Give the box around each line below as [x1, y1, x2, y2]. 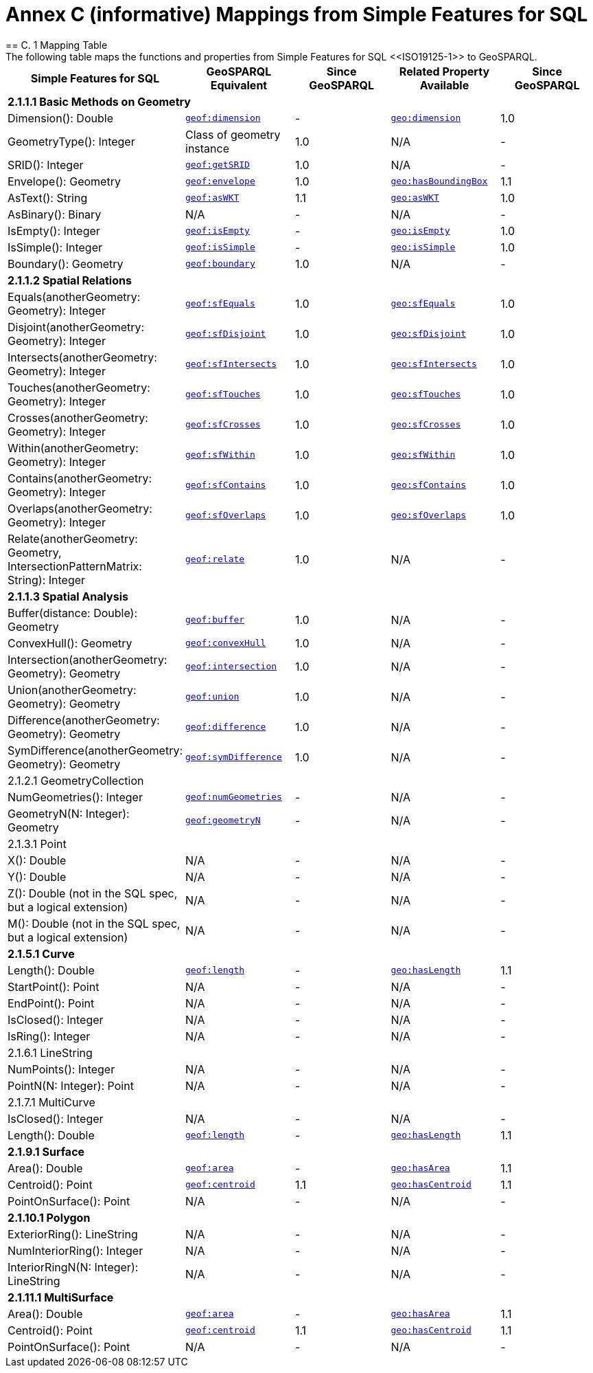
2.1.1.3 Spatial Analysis [8, 589, 128, 603]
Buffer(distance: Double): [8, 605, 137, 620]
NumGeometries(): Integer [8, 790, 143, 804]
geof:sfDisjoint [185, 328, 266, 339]
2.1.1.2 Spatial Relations [8, 273, 132, 287]
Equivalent [210, 78, 268, 92]
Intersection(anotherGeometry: [8, 652, 167, 667]
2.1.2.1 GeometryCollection [8, 773, 144, 788]
